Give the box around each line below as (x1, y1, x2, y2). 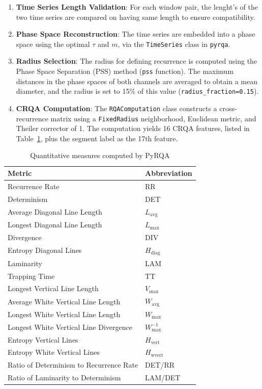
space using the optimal (16, 38, 90, 49)
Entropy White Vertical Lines (8, 347, 100, 357)
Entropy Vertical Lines (8, 334, 78, 345)
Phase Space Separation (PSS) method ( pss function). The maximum (16, 66, 234, 76)
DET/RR (145, 359, 174, 370)
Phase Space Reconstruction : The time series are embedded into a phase (16, 29, 255, 39)
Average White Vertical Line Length (8, 296, 121, 306)
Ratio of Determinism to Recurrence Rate (8, 359, 138, 370)
